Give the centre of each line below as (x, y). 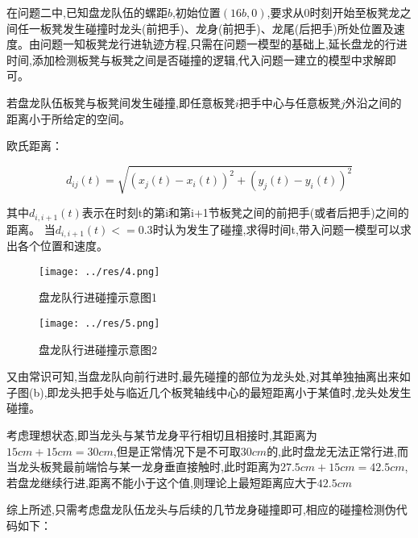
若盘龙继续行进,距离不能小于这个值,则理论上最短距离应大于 (162, 482)
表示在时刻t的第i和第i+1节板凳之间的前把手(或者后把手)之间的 (245, 213)
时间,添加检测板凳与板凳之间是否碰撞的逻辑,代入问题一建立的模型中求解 (196, 59)
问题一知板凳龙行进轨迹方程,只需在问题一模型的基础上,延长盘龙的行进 (223, 44)
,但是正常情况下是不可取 (177, 450)
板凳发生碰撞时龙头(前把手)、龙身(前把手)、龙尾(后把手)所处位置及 (217, 28)
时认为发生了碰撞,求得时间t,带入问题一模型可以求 (282, 229)
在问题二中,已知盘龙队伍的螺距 (87, 12)
